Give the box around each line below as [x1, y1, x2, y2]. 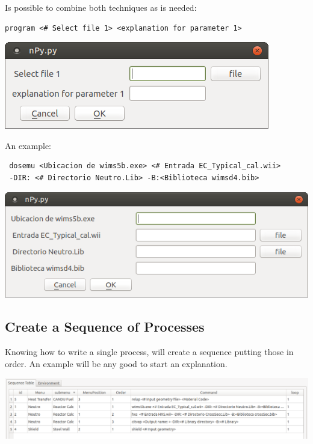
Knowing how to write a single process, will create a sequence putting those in [5, 345, 294, 358]
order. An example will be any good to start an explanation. [5, 357, 228, 369]
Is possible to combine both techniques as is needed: [5, 1, 197, 13]
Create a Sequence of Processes [5, 317, 205, 336]
